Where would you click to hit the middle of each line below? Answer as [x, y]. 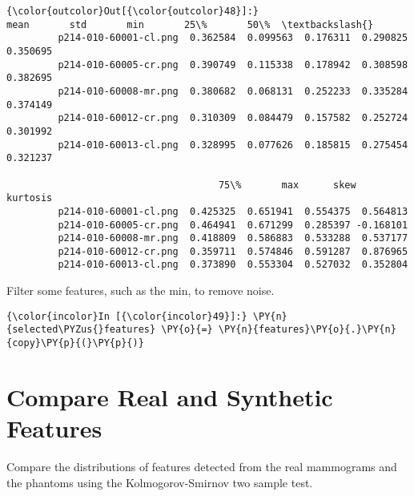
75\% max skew [287, 185]
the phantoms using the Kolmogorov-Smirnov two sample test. [160, 482]
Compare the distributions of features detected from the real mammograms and [202, 466]
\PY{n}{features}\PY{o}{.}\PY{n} [307, 330]
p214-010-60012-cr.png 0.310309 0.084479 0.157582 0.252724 [233, 118]
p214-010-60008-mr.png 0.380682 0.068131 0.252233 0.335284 [233, 91]
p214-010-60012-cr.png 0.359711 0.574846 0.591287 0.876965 [233, 251]
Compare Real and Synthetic [170, 396]
